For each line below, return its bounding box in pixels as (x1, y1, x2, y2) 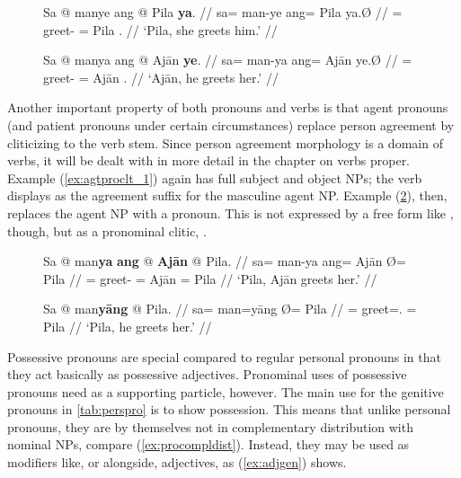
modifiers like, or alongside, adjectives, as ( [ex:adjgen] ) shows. (7, 453, 347, 472)
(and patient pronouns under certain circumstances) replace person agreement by (7, 115, 455, 134)
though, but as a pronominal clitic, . (7, 221, 207, 240)
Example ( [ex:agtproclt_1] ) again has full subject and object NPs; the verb (7, 168, 422, 187)
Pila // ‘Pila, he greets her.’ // (43, 316, 212, 335)
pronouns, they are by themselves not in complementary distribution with (7, 417, 413, 436)
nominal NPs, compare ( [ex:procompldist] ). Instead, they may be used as (7, 435, 410, 454)
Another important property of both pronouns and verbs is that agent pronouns (7, 98, 448, 117)
